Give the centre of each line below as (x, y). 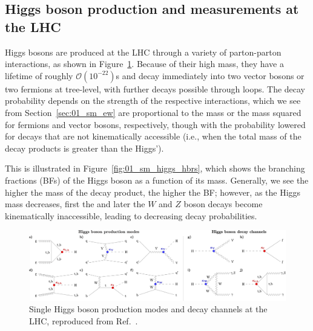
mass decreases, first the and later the (75, 204)
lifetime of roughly (39, 75)
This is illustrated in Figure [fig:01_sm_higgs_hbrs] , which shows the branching (155, 168)
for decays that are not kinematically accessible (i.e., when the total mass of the (153, 136)
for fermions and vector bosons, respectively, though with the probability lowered (155, 124)
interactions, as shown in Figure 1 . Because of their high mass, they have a (144, 64)
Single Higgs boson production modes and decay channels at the (148, 309)
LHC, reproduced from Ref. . (84, 320)
